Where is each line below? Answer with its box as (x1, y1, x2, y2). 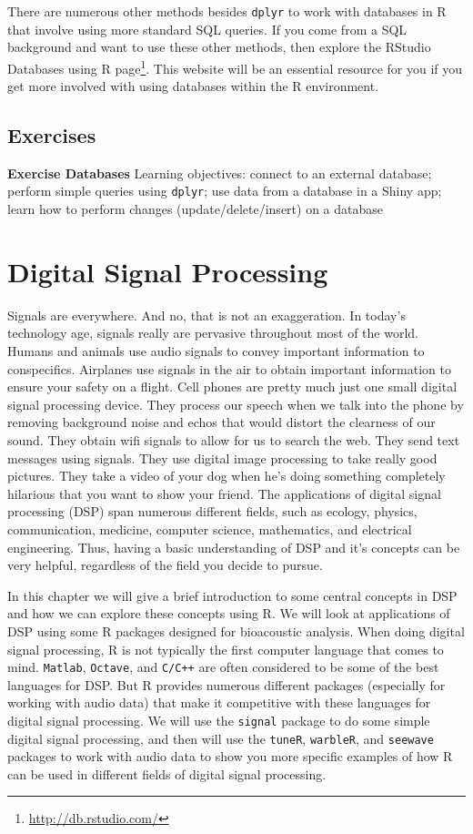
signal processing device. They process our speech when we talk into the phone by (7, 394, 464, 413)
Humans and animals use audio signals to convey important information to (7, 341, 425, 361)
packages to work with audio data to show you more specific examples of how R (7, 747, 453, 766)
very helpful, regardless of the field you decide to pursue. (7, 555, 323, 575)
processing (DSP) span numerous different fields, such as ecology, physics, (7, 502, 418, 521)
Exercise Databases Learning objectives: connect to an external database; (7, 163, 432, 182)
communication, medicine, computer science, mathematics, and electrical (7, 519, 412, 538)
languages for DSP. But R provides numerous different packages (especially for (7, 675, 446, 694)
